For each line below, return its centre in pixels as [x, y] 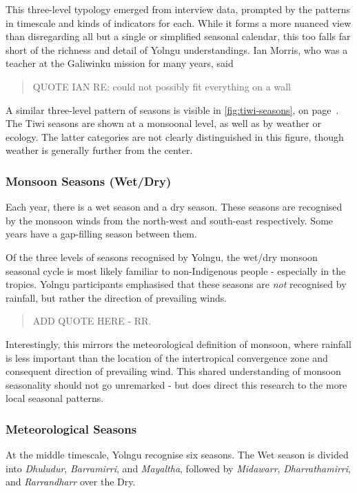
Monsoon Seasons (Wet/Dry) [89, 181]
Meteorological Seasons [71, 428]
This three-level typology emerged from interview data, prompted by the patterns [178, 9]
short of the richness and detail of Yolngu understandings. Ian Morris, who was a [177, 49]
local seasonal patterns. [55, 398]
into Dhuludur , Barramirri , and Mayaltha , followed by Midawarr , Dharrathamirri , [178, 468]
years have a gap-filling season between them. [101, 234]
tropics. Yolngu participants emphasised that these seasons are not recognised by [176, 284]
